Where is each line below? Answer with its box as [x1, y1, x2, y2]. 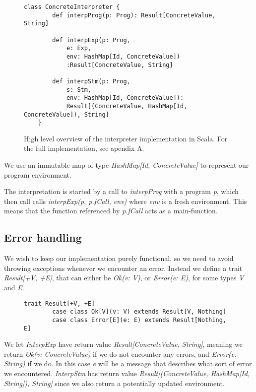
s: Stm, [66, 86, 92, 93]
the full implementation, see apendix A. [24, 143, 144, 153]
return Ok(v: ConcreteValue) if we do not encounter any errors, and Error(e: [4, 348, 237, 359]
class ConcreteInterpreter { [24, 3, 120, 10]
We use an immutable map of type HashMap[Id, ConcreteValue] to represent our [4, 160, 249, 170]
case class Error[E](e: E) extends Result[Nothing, [52, 316, 227, 324]
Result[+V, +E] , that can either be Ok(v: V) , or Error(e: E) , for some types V [4, 272, 244, 283]
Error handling [4, 230, 82, 245]
